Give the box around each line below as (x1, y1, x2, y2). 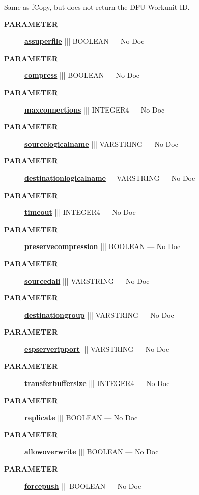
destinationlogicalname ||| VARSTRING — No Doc (24, 172, 195, 183)
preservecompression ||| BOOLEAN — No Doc (24, 241, 181, 252)
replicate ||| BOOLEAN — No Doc (24, 412, 138, 423)
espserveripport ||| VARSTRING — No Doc (24, 343, 169, 354)
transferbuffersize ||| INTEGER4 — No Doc (24, 378, 170, 389)
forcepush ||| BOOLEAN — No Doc (24, 480, 141, 491)
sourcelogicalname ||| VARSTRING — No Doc (24, 138, 178, 149)
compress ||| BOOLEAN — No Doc (24, 70, 140, 80)
